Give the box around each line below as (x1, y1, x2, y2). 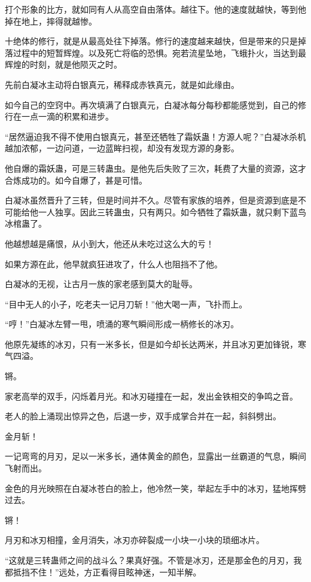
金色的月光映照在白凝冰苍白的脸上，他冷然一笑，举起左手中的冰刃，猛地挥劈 (5, 482, 306, 494)
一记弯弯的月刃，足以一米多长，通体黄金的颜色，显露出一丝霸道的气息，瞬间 (5, 450, 306, 462)
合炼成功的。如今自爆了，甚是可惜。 (5, 173, 147, 186)
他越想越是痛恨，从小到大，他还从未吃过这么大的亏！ (5, 237, 214, 249)
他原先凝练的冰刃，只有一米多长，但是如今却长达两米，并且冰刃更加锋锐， (5, 337, 298, 350)
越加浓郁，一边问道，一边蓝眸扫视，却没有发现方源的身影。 (5, 142, 239, 154)
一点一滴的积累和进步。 (21, 110, 114, 123)
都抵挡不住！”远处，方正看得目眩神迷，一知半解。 (5, 565, 202, 578)
